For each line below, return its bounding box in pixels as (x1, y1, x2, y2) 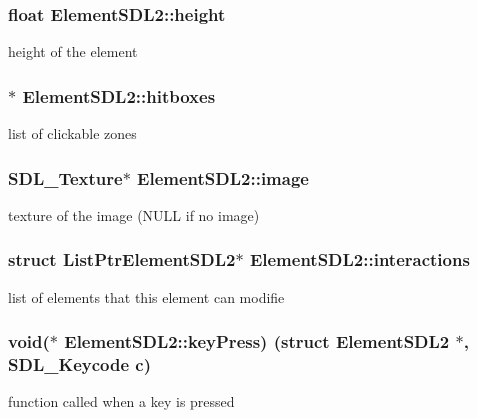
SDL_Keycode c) (8, 352, 152, 377)
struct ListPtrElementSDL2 (8, 247, 236, 272)
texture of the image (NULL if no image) (8, 204, 260, 225)
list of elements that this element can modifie (8, 286, 285, 307)
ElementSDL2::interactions (249, 247, 470, 272)
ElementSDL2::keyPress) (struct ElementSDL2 (64, 329, 450, 354)
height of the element (8, 41, 138, 62)
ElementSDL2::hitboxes (22, 83, 216, 108)
